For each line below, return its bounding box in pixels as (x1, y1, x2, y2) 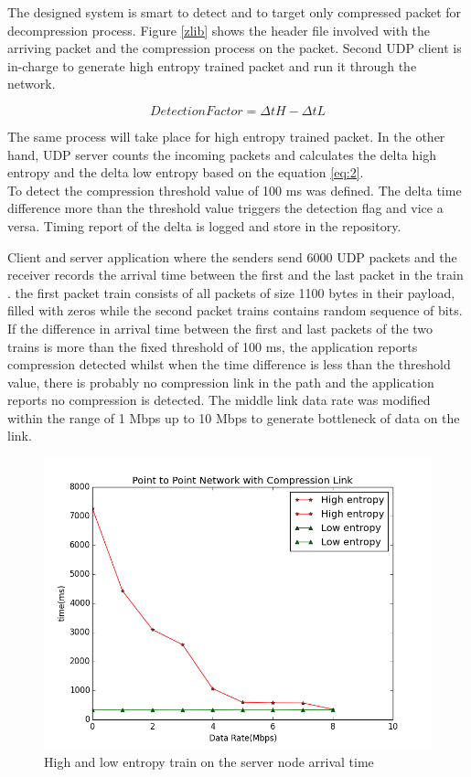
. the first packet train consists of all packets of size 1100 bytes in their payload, (7, 282, 455, 302)
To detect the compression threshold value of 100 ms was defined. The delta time (7, 180, 462, 199)
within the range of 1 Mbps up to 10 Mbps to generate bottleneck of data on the (7, 408, 460, 427)
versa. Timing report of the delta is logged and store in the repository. (7, 216, 401, 235)
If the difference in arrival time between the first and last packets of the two (7, 318, 434, 337)
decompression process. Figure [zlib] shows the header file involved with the (7, 20, 431, 39)
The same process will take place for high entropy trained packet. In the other (7, 126, 445, 145)
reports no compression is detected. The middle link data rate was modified (7, 390, 431, 410)
